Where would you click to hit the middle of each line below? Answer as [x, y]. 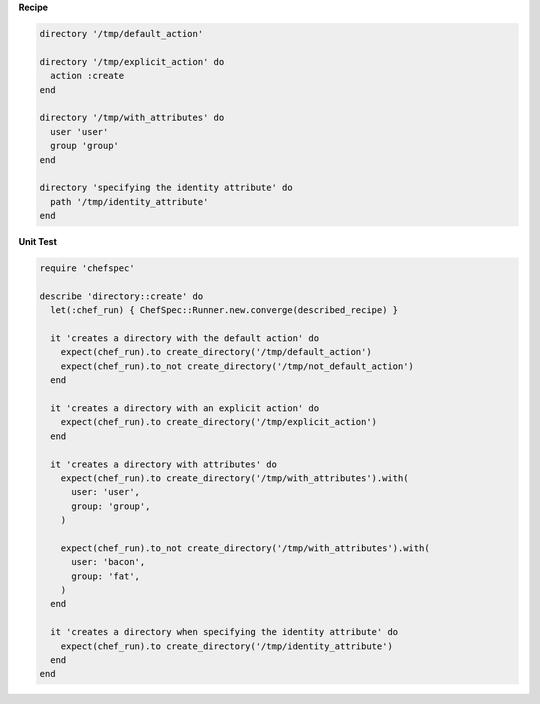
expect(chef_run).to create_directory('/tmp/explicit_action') [219, 422]
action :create [87, 76]
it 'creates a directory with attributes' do [163, 464]
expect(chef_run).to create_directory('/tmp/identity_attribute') [227, 646]
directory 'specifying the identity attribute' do [166, 188]
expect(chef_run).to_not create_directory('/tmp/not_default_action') [237, 366]
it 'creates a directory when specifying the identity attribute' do [224, 632]
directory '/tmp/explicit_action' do [132, 61]
